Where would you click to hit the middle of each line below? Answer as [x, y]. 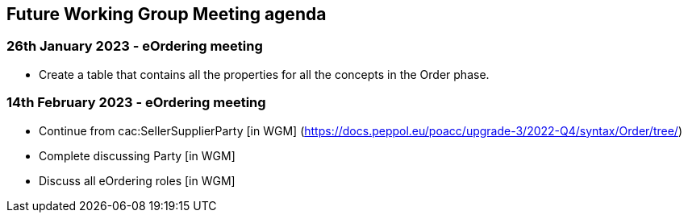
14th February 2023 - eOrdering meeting [136, 103]
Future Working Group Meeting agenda [167, 14]
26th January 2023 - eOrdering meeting [135, 46]
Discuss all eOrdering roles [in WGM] [137, 180]
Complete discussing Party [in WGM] [137, 155]
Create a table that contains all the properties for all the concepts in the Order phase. [264, 74]
